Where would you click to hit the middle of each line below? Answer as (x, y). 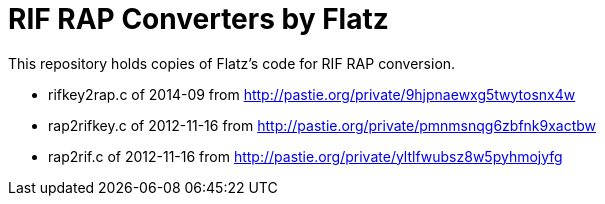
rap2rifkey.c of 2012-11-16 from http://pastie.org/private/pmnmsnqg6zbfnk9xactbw (322, 125)
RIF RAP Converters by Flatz (198, 19)
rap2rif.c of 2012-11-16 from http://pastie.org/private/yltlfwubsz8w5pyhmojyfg (305, 156)
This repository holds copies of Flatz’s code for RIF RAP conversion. (232, 63)
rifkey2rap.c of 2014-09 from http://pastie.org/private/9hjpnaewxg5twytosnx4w (312, 94)
